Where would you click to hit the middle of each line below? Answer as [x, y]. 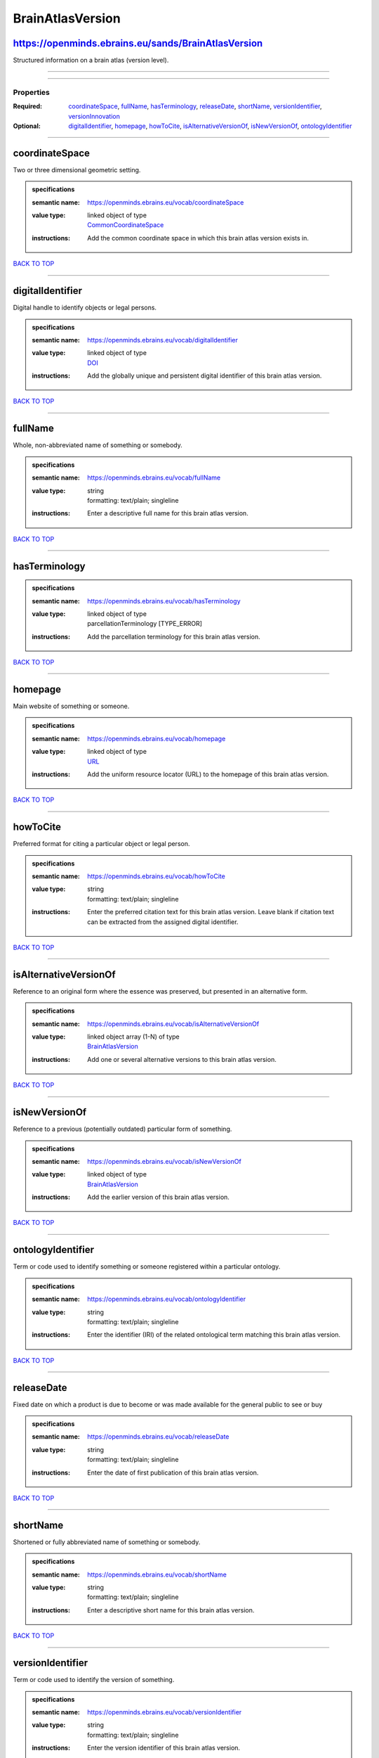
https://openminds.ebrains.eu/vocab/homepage [157, 738]
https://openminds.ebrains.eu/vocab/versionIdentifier [165, 1712]
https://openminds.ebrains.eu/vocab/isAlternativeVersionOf [173, 1024]
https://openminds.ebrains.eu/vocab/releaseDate [158, 1437]
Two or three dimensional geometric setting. [77, 169]
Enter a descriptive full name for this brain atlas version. [168, 513]
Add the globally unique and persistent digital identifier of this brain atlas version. [205, 376]
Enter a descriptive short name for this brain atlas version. [171, 1610]
